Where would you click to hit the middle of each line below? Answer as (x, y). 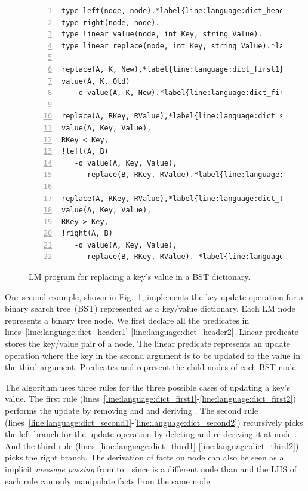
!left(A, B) (85, 152)
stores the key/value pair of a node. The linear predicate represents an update (148, 344)
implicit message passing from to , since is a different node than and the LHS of (151, 469)
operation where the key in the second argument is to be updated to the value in (153, 355)
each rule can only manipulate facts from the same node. (109, 481)
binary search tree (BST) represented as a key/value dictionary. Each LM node (150, 308)
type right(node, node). (111, 22)
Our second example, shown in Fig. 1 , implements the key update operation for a (154, 296)
